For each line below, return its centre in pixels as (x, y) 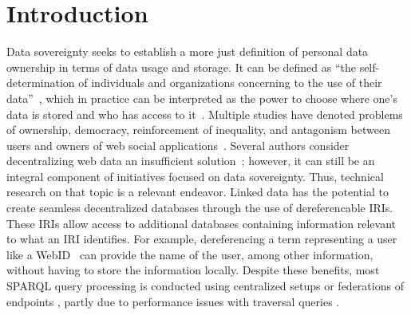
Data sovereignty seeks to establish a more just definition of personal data (188, 51)
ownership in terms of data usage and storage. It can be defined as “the (181, 67)
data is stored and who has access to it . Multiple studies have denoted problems (205, 114)
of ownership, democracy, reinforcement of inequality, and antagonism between (198, 130)
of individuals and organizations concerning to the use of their (230, 83)
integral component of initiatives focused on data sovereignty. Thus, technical (195, 176)
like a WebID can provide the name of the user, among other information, (190, 254)
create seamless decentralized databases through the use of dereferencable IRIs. (200, 208)
